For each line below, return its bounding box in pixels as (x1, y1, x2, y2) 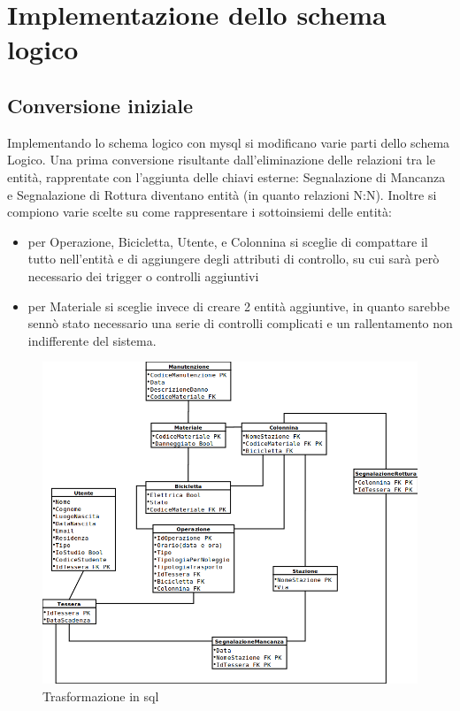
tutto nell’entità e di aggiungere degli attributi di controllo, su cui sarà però (27, 249, 440, 268)
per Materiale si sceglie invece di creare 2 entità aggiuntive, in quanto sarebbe (27, 296, 450, 315)
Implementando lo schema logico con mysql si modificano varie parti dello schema (7, 133, 450, 151)
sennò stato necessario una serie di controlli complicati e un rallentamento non (27, 314, 453, 333)
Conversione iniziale (7, 91, 193, 119)
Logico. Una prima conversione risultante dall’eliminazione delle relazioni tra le (7, 150, 435, 169)
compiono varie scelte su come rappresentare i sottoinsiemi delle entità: (7, 203, 392, 221)
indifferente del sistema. (27, 331, 157, 349)
